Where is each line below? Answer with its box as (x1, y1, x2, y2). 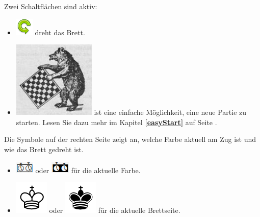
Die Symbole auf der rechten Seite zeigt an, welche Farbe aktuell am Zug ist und (4, 134, 256, 144)
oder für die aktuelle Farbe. (35, 164, 141, 175)
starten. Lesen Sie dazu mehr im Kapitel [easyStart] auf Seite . (16, 116, 217, 127)
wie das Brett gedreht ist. (4, 143, 84, 154)
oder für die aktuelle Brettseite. (49, 205, 180, 215)
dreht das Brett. (35, 27, 85, 37)
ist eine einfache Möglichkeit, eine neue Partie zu (94, 107, 247, 117)
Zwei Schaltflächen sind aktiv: (4, 1, 97, 11)
